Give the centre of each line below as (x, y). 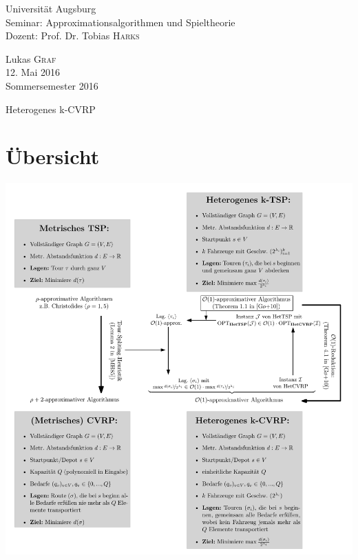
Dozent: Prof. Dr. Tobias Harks (73, 36)
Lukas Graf (31, 58)
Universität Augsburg (51, 8)
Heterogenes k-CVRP (51, 109)
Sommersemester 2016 (52, 85)
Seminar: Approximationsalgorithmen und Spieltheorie (120, 22)
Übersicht (53, 156)
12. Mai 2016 (33, 72)
